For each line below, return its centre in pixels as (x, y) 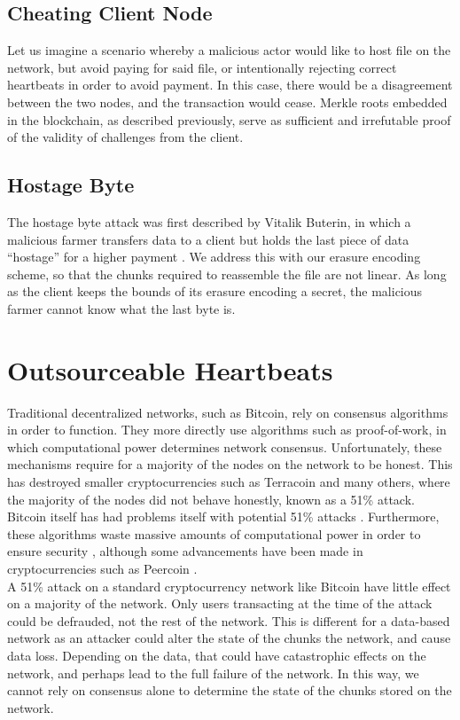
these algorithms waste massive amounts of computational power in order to (214, 533)
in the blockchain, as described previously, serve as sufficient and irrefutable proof (229, 119)
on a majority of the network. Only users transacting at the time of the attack (220, 603)
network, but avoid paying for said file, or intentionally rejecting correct (202, 67)
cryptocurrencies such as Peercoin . (102, 568)
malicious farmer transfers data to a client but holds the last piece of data (208, 239)
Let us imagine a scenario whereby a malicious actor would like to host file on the (229, 50)
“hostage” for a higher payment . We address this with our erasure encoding (214, 257)
